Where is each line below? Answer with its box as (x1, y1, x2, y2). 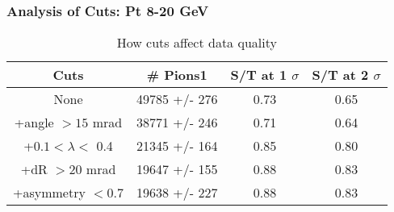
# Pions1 (146, 65, 207, 85)
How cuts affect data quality (116, 33, 277, 52)
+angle (14, 113, 54, 132)
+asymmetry (13, 183, 86, 202)
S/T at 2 (312, 65, 369, 85)
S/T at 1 (230, 65, 287, 85)
